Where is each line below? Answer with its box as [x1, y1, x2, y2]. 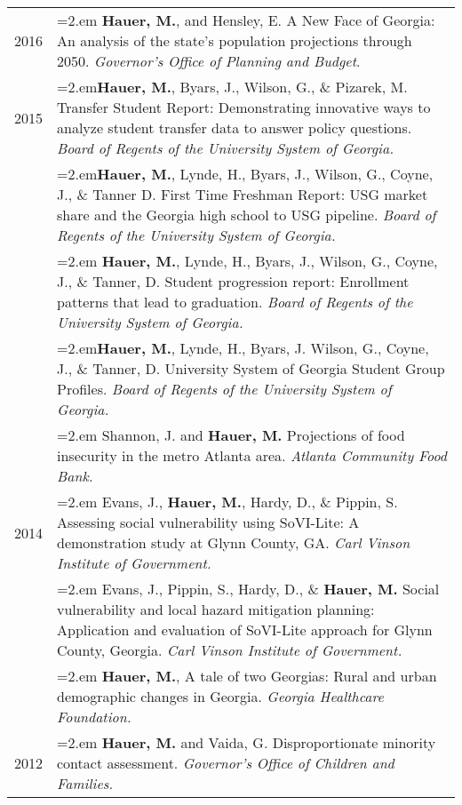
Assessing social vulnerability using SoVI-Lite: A [57, 512, 360, 532]
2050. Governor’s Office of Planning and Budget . [57, 51, 361, 71]
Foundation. [57, 706, 131, 727]
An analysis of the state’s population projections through [57, 30, 412, 51]
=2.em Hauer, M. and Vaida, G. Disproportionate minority [57, 732, 436, 753]
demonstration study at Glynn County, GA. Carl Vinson [57, 532, 410, 553]
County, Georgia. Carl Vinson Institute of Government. [57, 640, 402, 660]
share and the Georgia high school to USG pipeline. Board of [57, 204, 436, 225]
